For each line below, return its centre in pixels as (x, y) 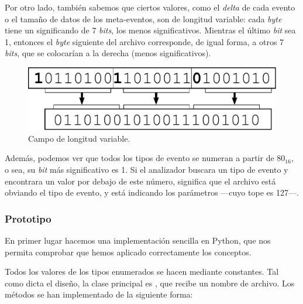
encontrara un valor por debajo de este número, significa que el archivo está (140, 181)
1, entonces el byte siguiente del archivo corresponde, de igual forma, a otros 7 (144, 41)
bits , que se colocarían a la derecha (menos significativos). (108, 53)
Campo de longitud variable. (79, 138)
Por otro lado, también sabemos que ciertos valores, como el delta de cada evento (150, 7)
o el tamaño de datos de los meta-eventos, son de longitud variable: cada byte (143, 18)
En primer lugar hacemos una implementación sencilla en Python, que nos (138, 240)
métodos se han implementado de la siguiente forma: (99, 294)
